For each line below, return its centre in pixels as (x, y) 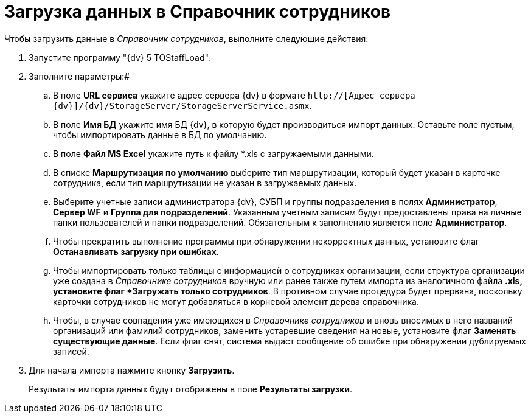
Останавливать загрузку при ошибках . (136, 251)
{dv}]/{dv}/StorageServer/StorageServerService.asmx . (182, 105)
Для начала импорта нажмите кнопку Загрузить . (132, 370)
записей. (71, 351)
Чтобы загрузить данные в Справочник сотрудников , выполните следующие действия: (186, 38)
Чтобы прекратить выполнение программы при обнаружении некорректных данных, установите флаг (266, 241)
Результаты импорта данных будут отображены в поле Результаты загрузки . (191, 389)
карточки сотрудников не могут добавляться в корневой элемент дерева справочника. (236, 301)
